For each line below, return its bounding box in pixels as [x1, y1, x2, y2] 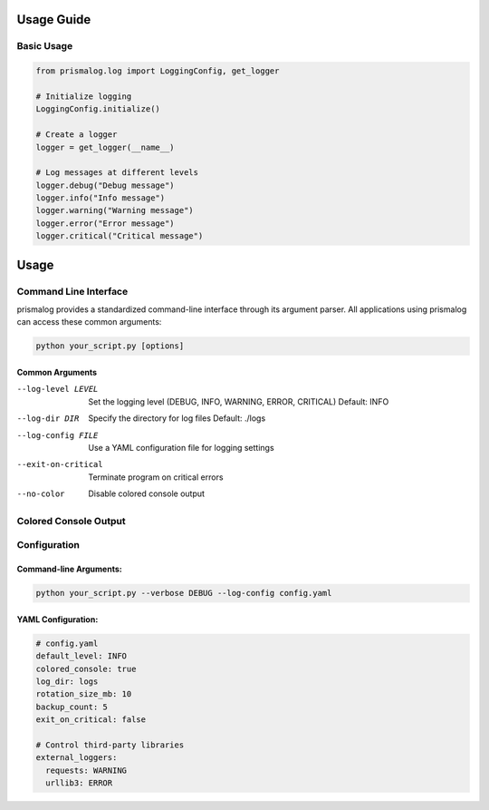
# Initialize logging [35, 91, 132, 102]
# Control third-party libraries [35, 739, 185, 750]
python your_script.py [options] [35, 341, 185, 351]
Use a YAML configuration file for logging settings [88, 442, 275, 453]
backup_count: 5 [35, 701, 109, 712]
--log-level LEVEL [16, 384, 99, 395]
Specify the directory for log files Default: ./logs [88, 413, 266, 424]
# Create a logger [35, 130, 118, 140]
